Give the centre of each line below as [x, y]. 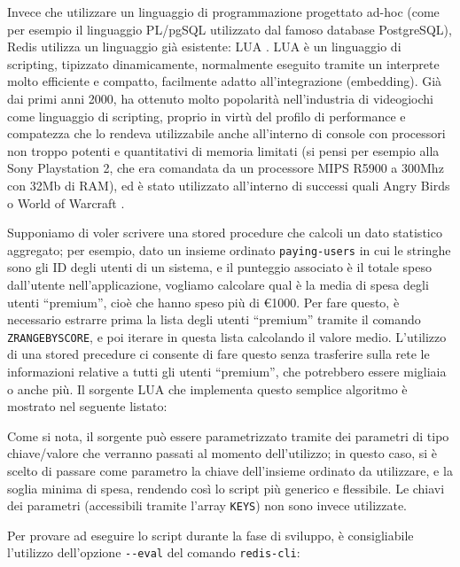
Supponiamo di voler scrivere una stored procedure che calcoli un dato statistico [225, 233]
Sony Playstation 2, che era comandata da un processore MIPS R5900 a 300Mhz [226, 168]
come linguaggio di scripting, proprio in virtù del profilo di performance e [207, 116]
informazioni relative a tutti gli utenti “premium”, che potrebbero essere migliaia [227, 371]
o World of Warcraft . [66, 202]
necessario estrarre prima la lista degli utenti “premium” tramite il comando [214, 319]
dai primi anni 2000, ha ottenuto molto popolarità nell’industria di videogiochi [220, 98]
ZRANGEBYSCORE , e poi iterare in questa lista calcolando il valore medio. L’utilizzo [227, 336]
